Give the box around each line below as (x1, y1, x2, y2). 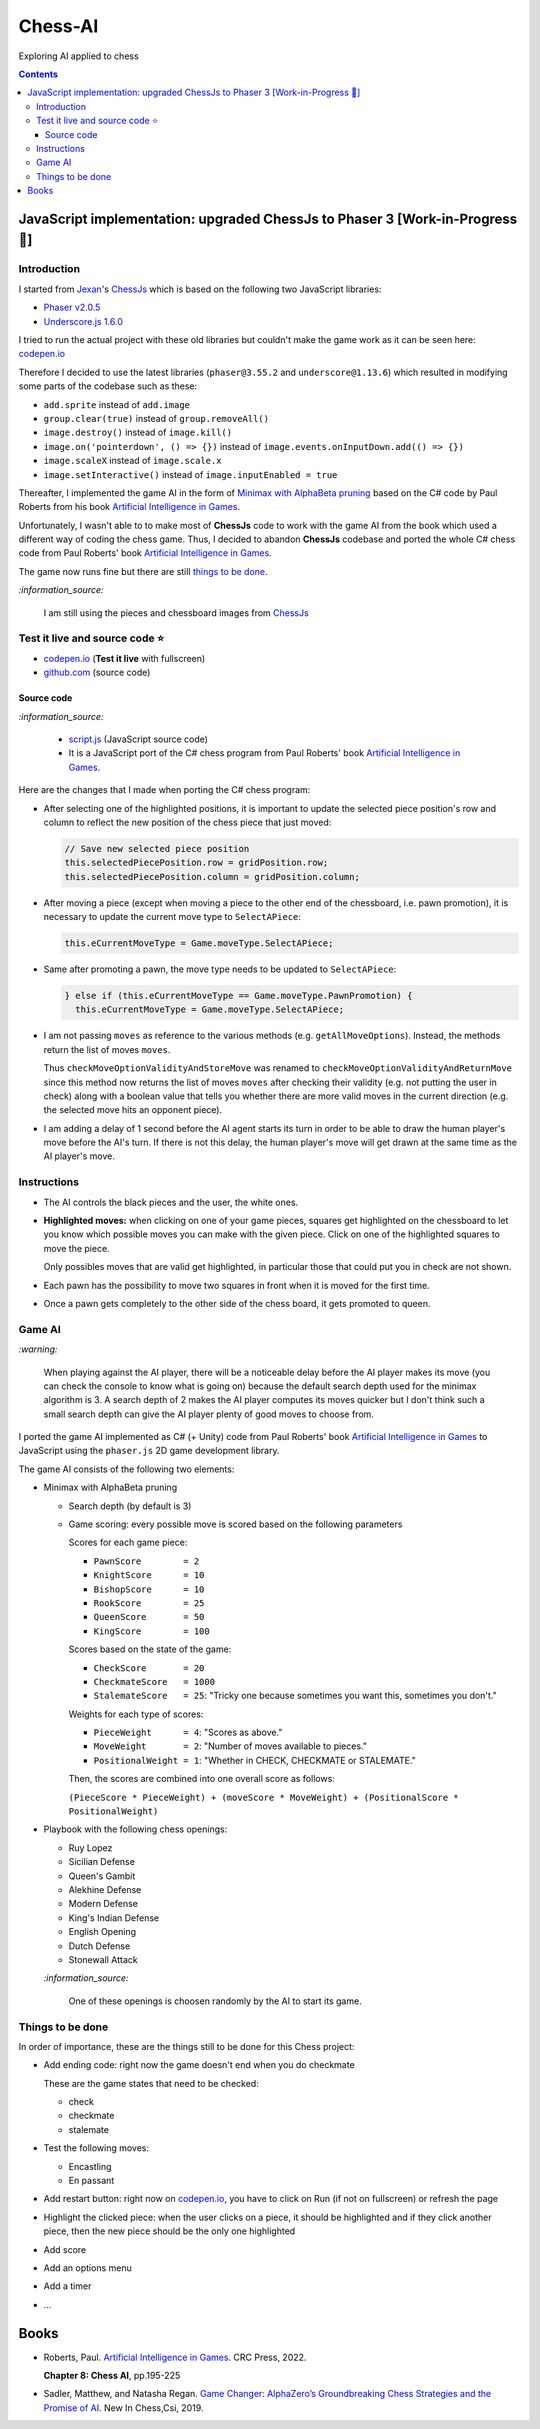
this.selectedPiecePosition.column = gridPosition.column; (64, 871, 360, 882)
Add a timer (43, 2280, 92, 2292)
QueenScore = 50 (93, 1611, 205, 1623)
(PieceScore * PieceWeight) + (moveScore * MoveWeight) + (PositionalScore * (68, 1791, 459, 1803)
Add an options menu (43, 2261, 132, 2274)
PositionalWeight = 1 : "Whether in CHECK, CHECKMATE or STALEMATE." (93, 1754, 417, 1766)
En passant (68, 2175, 115, 2186)
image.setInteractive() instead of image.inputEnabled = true (43, 468, 338, 480)
